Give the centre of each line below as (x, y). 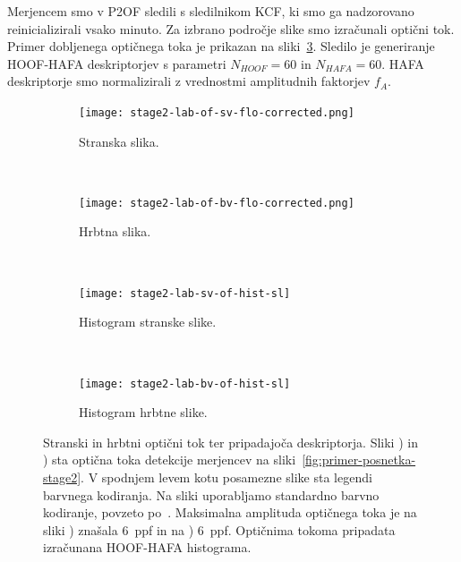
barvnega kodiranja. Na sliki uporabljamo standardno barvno (211, 494)
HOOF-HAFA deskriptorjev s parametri (117, 63)
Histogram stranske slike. (148, 322)
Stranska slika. (119, 141)
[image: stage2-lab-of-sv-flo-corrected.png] (217, 112)
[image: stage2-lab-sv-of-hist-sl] (185, 293)
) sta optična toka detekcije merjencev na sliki (170, 460)
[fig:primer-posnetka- (359, 460)
